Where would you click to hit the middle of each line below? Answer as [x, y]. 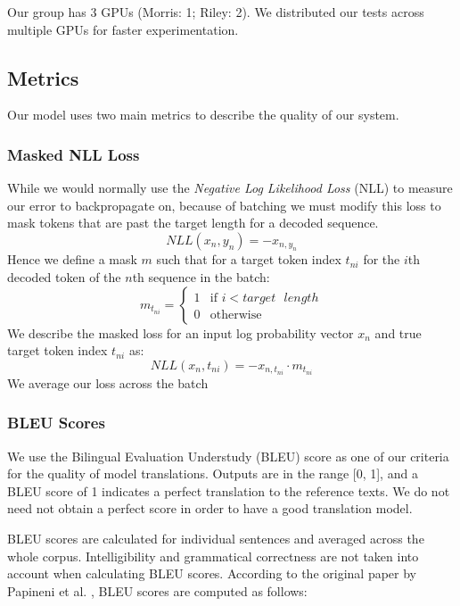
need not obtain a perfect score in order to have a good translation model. [210, 508]
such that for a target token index [249, 259]
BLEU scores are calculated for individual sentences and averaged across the [216, 539]
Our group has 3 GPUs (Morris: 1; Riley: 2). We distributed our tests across [216, 12]
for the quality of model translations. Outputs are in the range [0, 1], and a [213, 473]
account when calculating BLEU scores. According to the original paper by [212, 573]
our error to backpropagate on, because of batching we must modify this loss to [224, 205]
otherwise [236, 315]
